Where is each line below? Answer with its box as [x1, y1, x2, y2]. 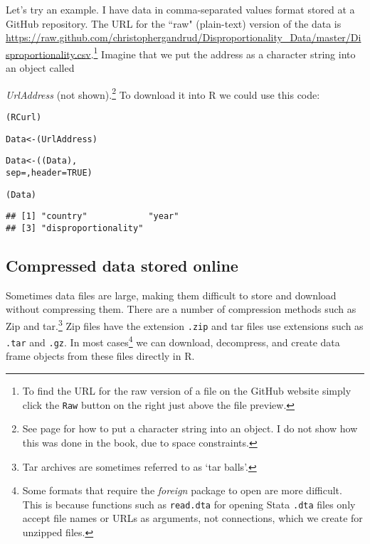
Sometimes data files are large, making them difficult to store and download [6, 287, 337, 302]
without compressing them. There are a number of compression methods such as [6, 302, 356, 316]
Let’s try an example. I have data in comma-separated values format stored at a [6, 2, 355, 16]
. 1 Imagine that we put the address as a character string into [90, 44, 356, 61]
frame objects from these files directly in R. [6, 348, 195, 363]
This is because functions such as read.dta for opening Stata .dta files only [22, 496, 356, 511]
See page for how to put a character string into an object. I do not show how [22, 421, 358, 436]
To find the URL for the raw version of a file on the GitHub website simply [22, 383, 351, 398]
